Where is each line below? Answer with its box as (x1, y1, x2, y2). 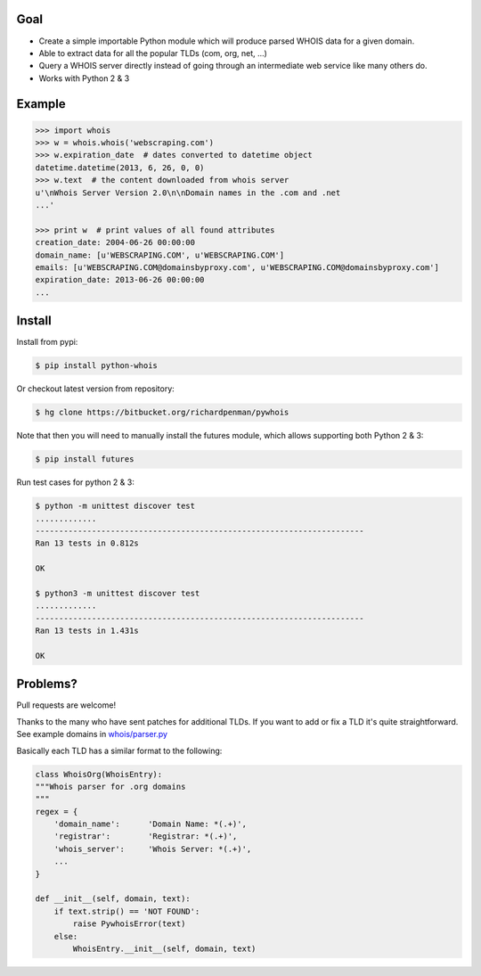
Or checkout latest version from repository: (16, 383, 175, 394)
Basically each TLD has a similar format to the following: (16, 745, 223, 756)
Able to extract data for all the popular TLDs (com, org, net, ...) (38, 47, 267, 58)
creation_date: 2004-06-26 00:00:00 (35, 237, 196, 248)
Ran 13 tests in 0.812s (35, 538, 140, 548)
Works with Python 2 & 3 (38, 72, 130, 84)
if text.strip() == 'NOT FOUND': (53, 906, 200, 916)
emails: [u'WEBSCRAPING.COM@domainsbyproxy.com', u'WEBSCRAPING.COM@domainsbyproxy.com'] (35, 262, 440, 272)
